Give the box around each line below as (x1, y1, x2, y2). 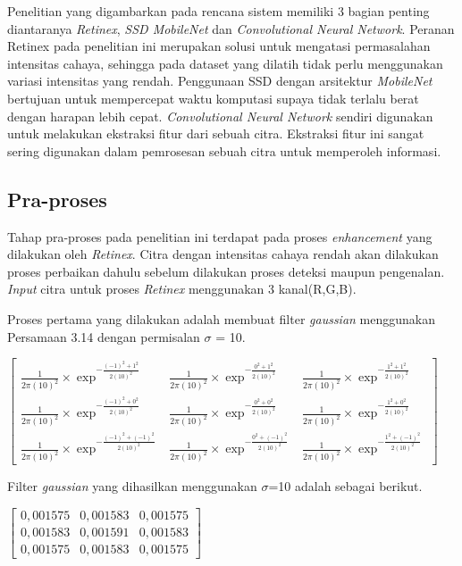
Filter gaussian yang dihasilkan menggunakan (7, 477, 257, 495)
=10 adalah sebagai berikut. (268, 477, 423, 495)
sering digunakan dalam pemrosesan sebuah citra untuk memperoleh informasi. (7, 141, 441, 160)
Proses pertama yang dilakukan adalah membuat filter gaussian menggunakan (7, 309, 436, 328)
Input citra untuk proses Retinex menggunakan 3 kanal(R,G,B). (7, 279, 357, 298)
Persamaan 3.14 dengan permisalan (7, 327, 200, 345)
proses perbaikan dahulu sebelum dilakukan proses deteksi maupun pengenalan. (7, 262, 445, 280)
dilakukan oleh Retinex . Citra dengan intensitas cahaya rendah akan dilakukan (7, 245, 439, 263)
